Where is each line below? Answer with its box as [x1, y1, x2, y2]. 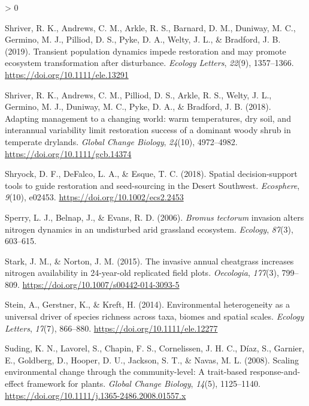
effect [5, 377, 25, 390]
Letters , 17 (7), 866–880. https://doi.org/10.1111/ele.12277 [5, 321, 218, 334]
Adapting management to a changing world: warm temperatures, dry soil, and [5, 112, 291, 124]
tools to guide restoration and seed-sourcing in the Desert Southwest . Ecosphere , [5, 179, 300, 191]
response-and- [250, 365, 301, 378]
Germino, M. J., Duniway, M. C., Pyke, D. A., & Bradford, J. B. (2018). [5, 100, 271, 113]
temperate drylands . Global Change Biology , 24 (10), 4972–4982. [5, 135, 238, 148]
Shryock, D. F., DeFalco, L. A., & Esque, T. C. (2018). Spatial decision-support [5, 167, 298, 180]
